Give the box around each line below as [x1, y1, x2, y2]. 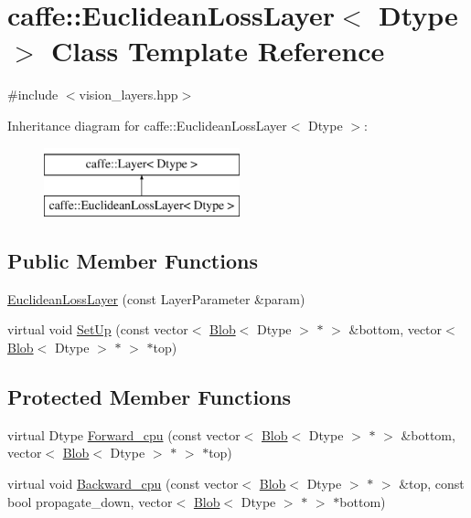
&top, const [399, 474, 465, 493]
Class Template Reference [51, 32, 385, 69]
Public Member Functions [7, 247, 258, 275]
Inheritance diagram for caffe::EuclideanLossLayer [7, 115, 287, 134]
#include [7, 85, 59, 104]
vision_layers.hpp [79, 85, 178, 104]
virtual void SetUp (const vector [7, 320, 188, 339]
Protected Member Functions [7, 383, 292, 411]
